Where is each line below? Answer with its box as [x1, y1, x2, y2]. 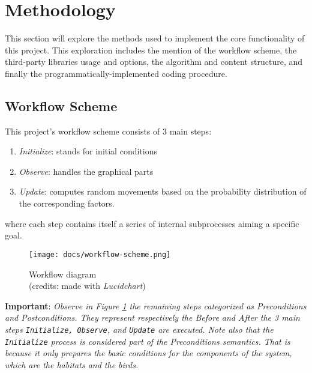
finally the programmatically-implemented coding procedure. [5, 67, 227, 79]
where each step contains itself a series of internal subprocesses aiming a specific [5, 217, 299, 229]
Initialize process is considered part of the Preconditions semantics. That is [5, 335, 290, 347]
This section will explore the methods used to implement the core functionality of [5, 32, 305, 44]
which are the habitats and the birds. [5, 358, 139, 371]
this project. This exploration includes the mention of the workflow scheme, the [5, 43, 297, 56]
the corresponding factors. [19, 197, 115, 210]
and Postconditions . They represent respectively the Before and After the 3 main [5, 311, 300, 324]
